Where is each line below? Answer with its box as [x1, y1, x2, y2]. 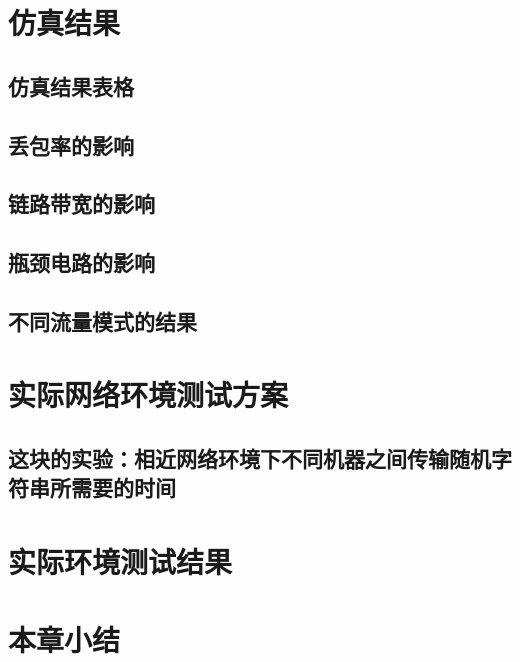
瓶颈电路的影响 [8, 247, 155, 278]
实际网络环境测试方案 [8, 374, 289, 415]
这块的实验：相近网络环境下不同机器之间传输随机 [8, 443, 491, 474]
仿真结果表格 [8, 70, 134, 101]
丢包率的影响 [8, 129, 134, 160]
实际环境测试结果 [8, 541, 233, 582]
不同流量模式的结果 [8, 305, 197, 336]
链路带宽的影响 [8, 188, 155, 219]
